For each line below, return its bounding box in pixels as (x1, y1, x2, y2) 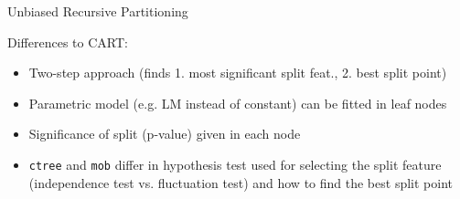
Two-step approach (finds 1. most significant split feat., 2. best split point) (28, 63, 447, 82)
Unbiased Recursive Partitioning (7, 2, 188, 20)
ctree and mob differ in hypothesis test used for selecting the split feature (28, 154, 442, 173)
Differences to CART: (7, 32, 128, 51)
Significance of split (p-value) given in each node (28, 124, 301, 143)
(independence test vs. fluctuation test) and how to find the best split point (28, 173, 453, 192)
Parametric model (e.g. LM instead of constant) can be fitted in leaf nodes (28, 93, 447, 112)
